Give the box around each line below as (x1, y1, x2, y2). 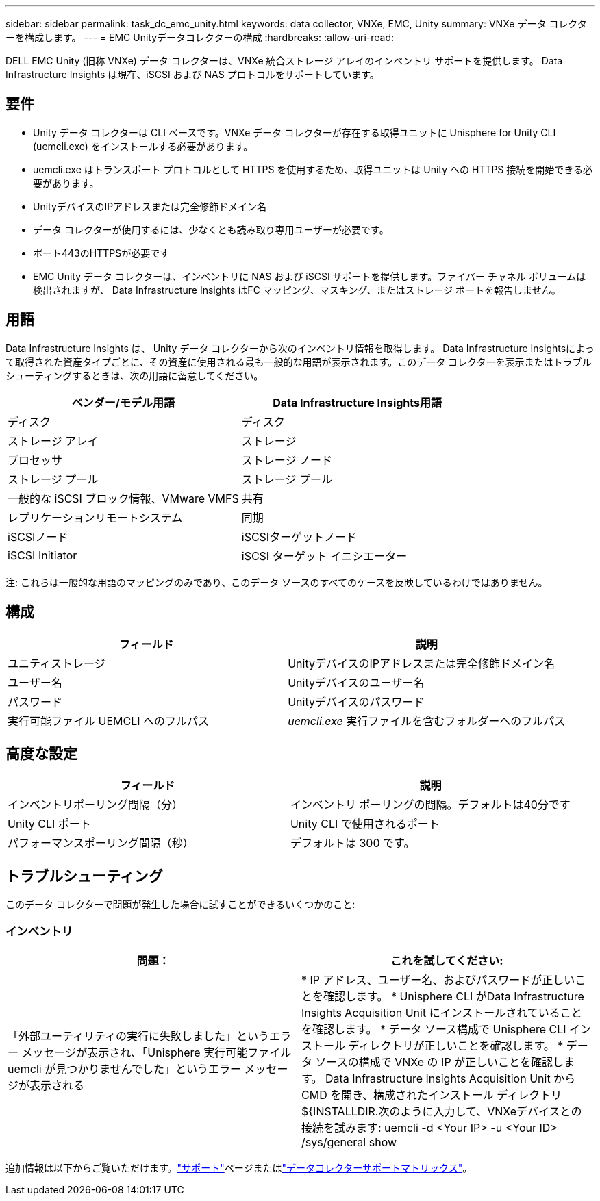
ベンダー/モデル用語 (71, 395, 175, 409)
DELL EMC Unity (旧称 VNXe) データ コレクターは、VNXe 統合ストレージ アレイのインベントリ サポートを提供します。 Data (5, 55, 563, 66)
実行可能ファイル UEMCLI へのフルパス (8, 713, 210, 728)
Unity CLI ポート (8, 817, 91, 831)
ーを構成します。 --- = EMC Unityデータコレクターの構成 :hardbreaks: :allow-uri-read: (5, 31, 395, 43)
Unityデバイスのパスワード (288, 694, 425, 709)
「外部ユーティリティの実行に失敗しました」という (8, 1028, 270, 1043)
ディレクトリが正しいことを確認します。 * (348, 1038, 564, 1052)
